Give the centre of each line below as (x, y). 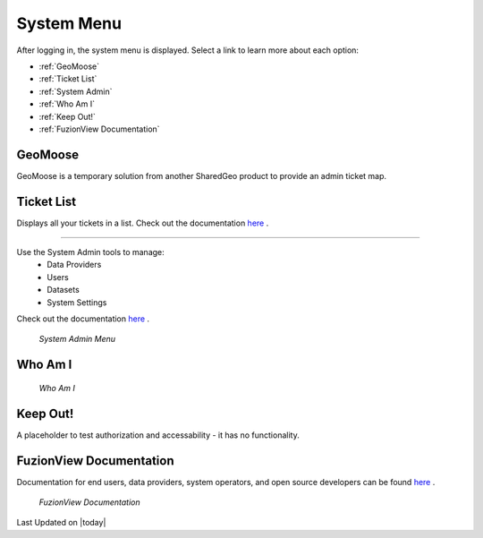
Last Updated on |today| (61, 523)
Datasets (63, 290)
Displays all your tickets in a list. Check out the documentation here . (143, 223)
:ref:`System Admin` (76, 91)
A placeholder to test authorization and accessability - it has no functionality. (158, 435)
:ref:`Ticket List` (68, 79)
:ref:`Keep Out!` (67, 116)
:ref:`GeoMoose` (69, 66)
